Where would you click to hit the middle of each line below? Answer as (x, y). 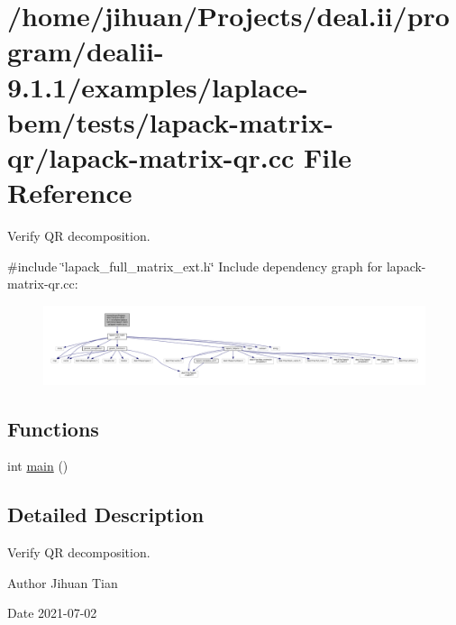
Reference (70, 193)
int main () (38, 466)
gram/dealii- (86, 51)
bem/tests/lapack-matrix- (170, 121)
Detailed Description (106, 515)
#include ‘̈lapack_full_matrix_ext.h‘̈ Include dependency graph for (195, 266)
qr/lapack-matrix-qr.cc (151, 156)
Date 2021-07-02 (52, 613)
